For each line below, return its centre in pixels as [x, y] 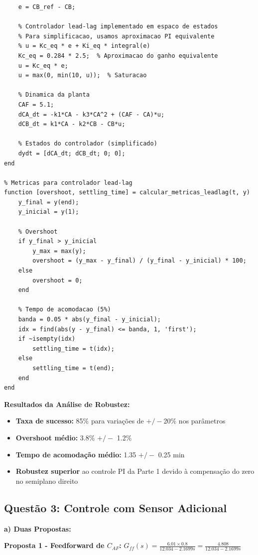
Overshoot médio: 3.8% [55, 437]
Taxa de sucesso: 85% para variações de [80, 421]
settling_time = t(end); [73, 368]
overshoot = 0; [58, 280]
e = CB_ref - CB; [47, 7]
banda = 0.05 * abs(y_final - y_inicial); [89, 319]
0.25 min [171, 454]
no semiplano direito [47, 481]
